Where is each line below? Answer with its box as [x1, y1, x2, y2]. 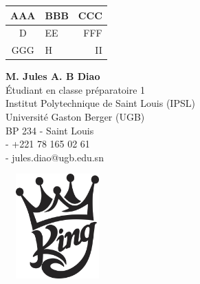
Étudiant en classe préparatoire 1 [5, 82, 146, 97]
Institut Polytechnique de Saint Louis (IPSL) [5, 96, 195, 110]
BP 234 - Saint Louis [5, 123, 94, 137]
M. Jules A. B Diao [5, 69, 100, 83]
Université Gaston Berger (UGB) [5, 110, 145, 124]
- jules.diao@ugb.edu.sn [5, 150, 104, 164]
